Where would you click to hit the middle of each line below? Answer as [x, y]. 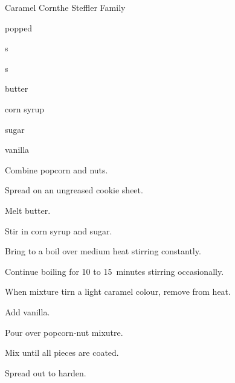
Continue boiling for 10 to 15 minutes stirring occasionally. [114, 271]
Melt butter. [28, 210]
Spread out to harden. [46, 372]
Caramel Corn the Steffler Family [65, 7]
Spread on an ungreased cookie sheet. [74, 190]
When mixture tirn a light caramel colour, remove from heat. [118, 291]
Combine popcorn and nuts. [56, 169]
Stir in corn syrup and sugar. [59, 230]
